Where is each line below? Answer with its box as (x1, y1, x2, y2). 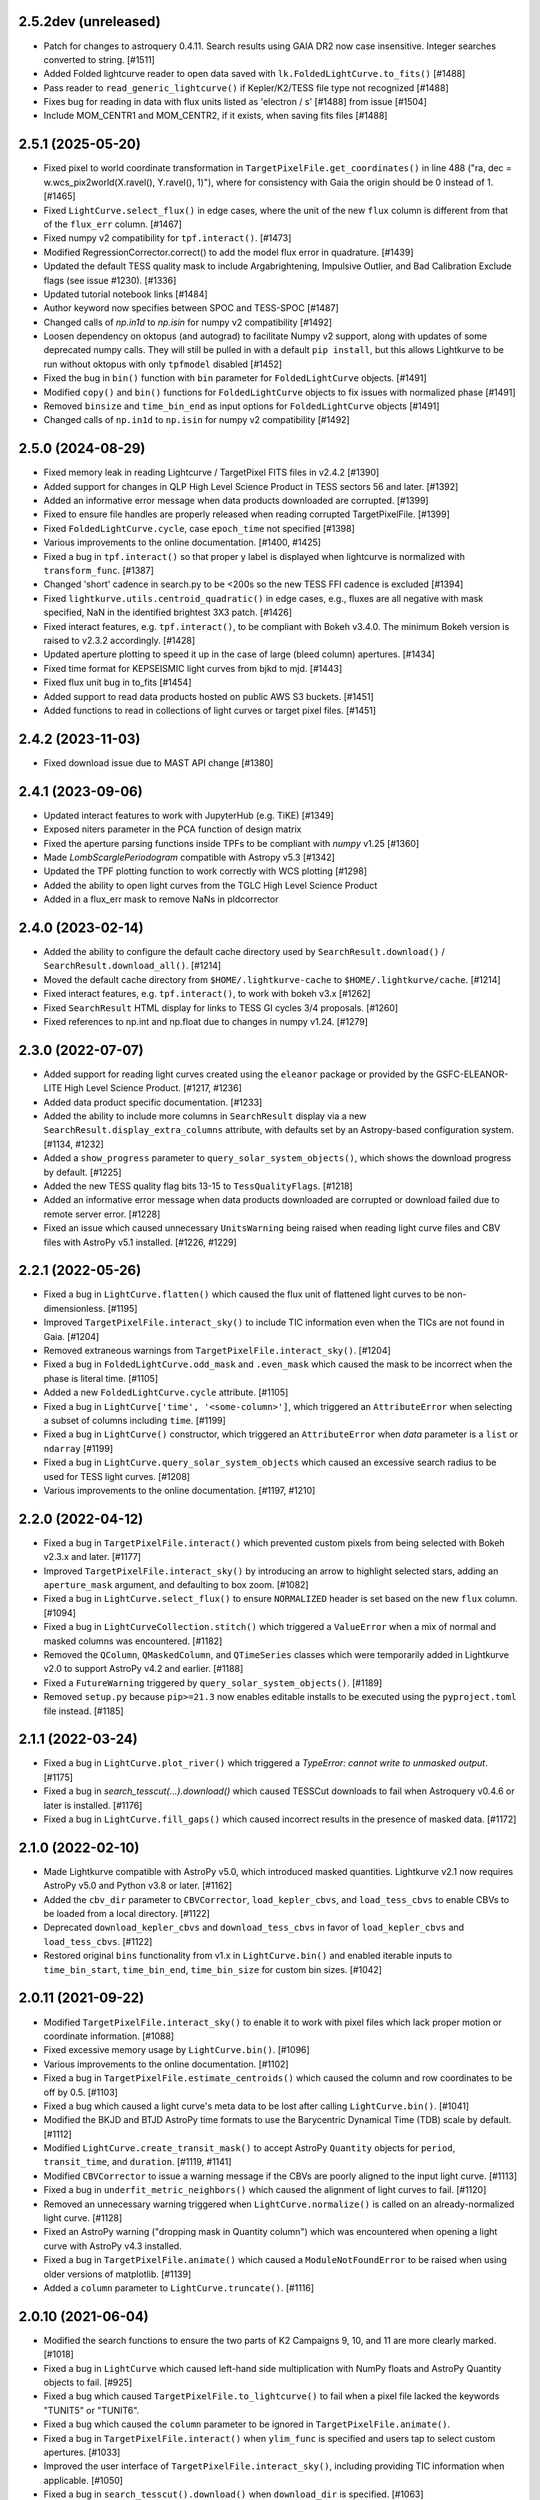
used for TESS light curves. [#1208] (43, 1470, 190, 1482)
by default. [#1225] (43, 1166, 122, 1178)
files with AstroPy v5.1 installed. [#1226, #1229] (43, 1236, 237, 1248)
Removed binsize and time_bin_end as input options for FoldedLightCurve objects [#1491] (43, 400, 440, 412)
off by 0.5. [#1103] (43, 2086, 119, 2098)
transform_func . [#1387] (43, 565, 154, 577)
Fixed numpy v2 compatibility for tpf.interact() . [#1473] (43, 232, 292, 244)
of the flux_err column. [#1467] (43, 218, 182, 230)
